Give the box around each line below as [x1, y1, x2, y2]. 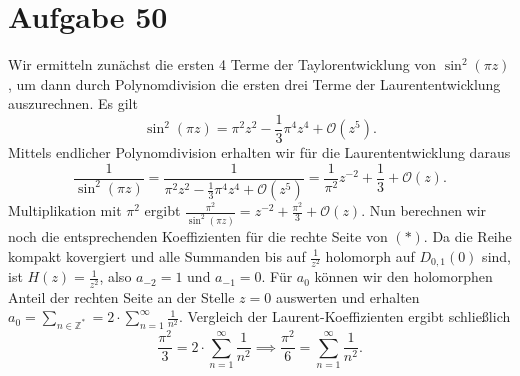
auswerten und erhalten [275, 286, 420, 307]
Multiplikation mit [8, 200, 122, 221]
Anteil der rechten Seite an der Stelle [8, 286, 235, 307]
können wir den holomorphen [314, 266, 493, 287]
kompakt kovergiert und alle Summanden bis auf [8, 246, 306, 266]
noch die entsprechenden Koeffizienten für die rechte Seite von [8, 226, 388, 247]
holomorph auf [325, 246, 415, 266]
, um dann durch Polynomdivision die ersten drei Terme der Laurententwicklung [8, 73, 501, 94]
